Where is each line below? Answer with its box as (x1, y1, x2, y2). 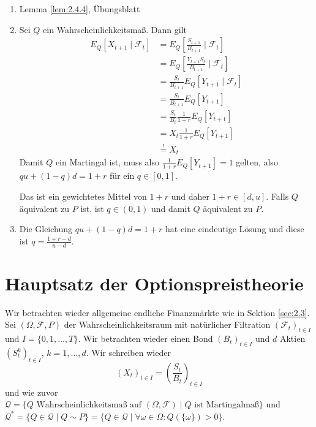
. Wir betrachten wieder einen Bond (78, 332, 213, 345)
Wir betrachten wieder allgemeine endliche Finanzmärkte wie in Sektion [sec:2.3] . (5, 306, 310, 319)
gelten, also (236, 156, 278, 168)
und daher (171, 190, 209, 203)
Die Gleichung (19, 222, 73, 235)
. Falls (266, 190, 289, 203)
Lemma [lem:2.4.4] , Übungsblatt (19, 2, 140, 15)
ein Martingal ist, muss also (55, 156, 160, 168)
